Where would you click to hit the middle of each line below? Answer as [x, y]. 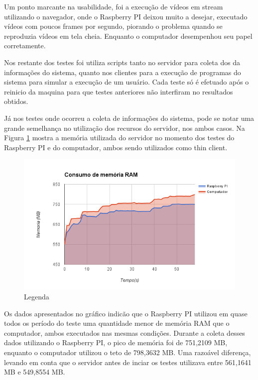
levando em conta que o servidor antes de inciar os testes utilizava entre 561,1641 [128, 362]
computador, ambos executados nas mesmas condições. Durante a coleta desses [125, 332]
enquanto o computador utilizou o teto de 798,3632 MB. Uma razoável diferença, [128, 352]
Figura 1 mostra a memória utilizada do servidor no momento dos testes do [119, 138]
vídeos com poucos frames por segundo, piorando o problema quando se [113, 26]
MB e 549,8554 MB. [35, 372]
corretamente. [25, 46]
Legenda [37, 297]
